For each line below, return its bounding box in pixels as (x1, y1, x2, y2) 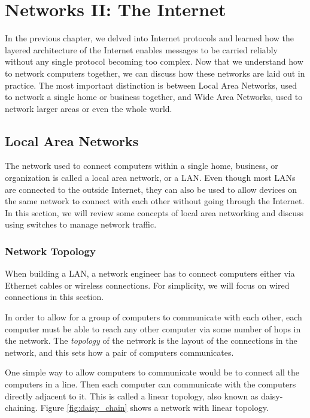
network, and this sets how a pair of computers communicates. (5, 346, 234, 358)
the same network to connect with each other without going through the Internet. (5, 195, 305, 207)
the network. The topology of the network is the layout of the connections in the (5, 334, 297, 347)
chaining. (5, 401, 38, 414)
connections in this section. (5, 290, 104, 303)
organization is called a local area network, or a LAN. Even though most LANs (5, 171, 296, 184)
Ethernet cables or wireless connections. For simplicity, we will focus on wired (5, 278, 290, 291)
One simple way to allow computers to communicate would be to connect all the (5, 366, 300, 378)
